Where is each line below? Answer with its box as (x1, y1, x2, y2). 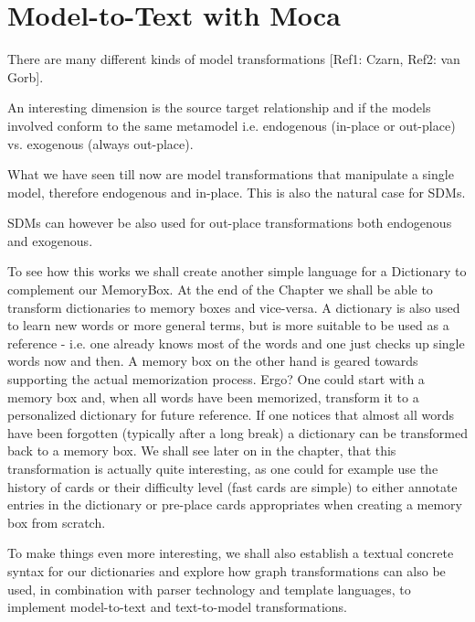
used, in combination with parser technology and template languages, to (7, 579, 411, 598)
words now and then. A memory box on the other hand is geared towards (7, 351, 418, 370)
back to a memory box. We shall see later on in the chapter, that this (7, 441, 396, 460)
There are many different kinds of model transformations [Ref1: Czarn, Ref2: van (7, 49, 460, 69)
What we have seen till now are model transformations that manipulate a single (7, 165, 454, 184)
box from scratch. (7, 512, 106, 531)
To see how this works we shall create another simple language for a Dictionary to (7, 262, 467, 281)
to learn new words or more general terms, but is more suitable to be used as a (7, 316, 449, 335)
